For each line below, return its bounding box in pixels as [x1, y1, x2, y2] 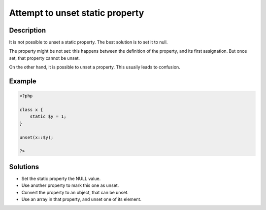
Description [9, 26, 46, 35]
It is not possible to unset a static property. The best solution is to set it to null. [9, 39, 168, 45]
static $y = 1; [30, 114, 66, 119]
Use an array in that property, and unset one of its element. [21, 196, 141, 202]
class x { [19, 107, 43, 113]
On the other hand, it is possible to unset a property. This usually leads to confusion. [9, 64, 181, 70]
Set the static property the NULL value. [21, 175, 101, 181]
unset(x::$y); [19, 135, 54, 140]
